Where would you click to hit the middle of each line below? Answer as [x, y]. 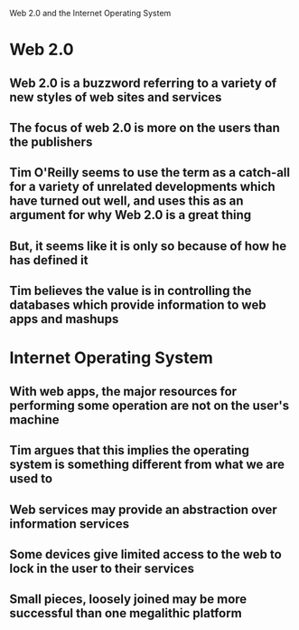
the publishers [51, 142]
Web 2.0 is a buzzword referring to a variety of [143, 83]
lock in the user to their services [102, 568]
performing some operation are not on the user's [149, 405]
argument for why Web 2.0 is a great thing [131, 215]
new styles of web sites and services [116, 97]
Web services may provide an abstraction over [143, 509]
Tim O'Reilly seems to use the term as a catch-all [150, 172]
